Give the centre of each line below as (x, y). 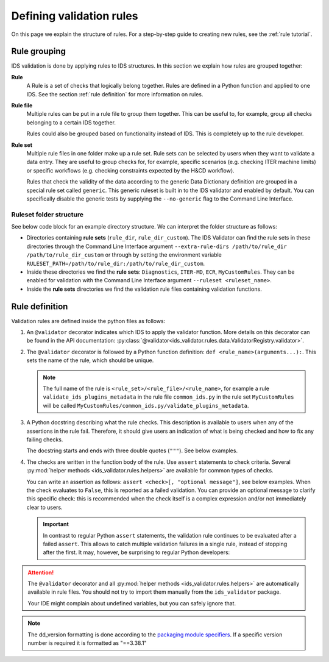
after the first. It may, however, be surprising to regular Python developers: (136, 552)
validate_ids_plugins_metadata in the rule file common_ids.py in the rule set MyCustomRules (168, 397)
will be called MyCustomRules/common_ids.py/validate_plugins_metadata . (146, 405)
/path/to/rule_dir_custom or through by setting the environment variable (124, 255)
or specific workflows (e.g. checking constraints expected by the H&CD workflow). (130, 170)
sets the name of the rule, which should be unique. (90, 360)
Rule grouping (39, 52)
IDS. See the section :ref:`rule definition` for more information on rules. (115, 94)
